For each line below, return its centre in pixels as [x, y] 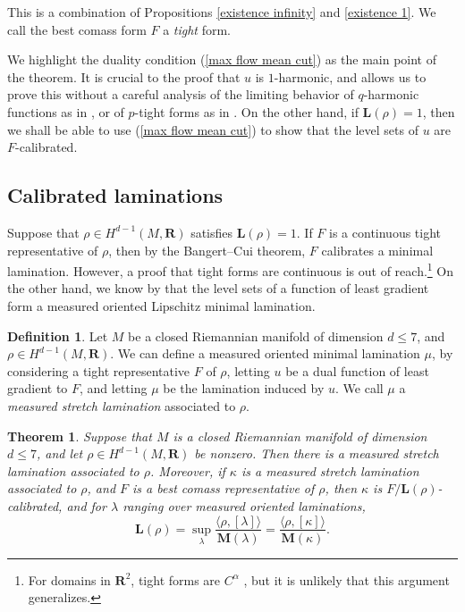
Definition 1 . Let [58, 335]
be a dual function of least [357, 370]
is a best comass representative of [224, 488]
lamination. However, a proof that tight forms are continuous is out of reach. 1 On [231, 269]
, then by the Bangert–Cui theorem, [207, 250]
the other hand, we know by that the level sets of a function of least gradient [218, 288]
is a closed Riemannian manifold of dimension [300, 436]
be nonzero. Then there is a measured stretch [317, 453]
